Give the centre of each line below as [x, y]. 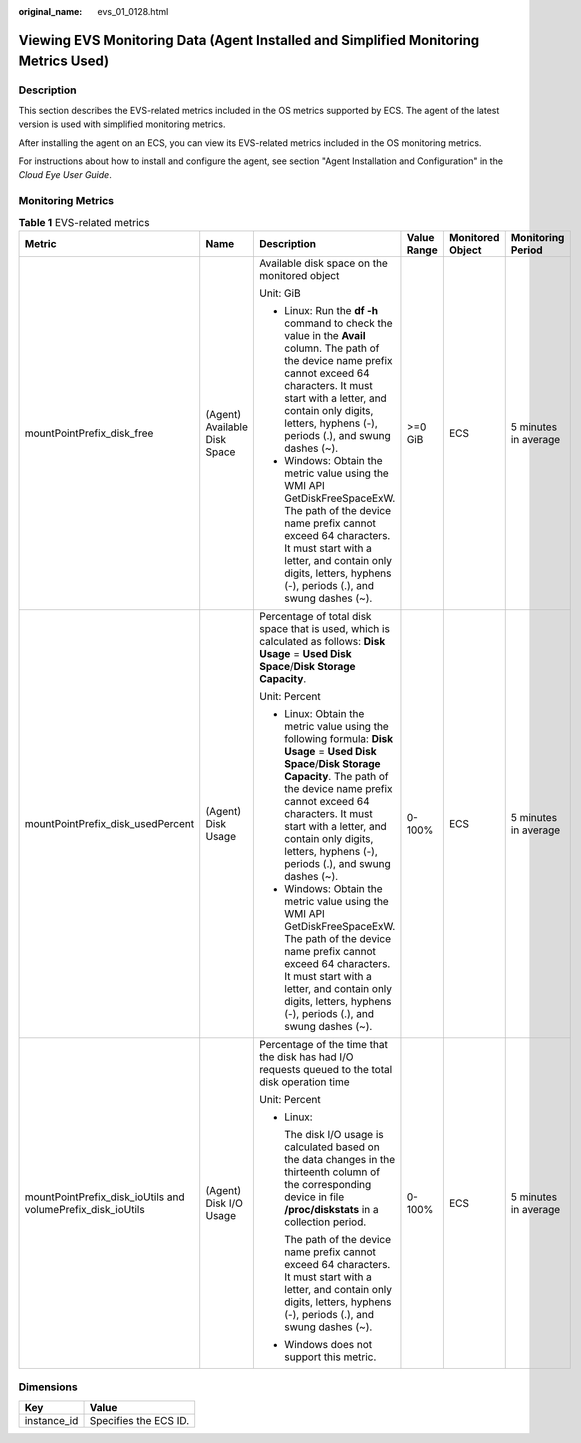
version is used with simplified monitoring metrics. [122, 124]
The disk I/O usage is [334, 1134]
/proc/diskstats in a [331, 1209]
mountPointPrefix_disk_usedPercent [109, 823]
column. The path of [332, 348]
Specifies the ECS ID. [139, 1420]
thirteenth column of [332, 1172]
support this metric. [330, 1357]
